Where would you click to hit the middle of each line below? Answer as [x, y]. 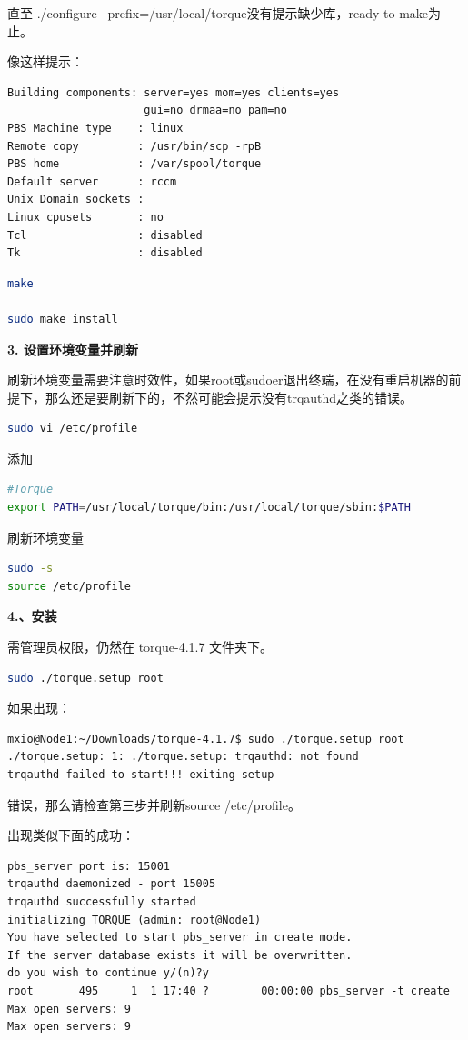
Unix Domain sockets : [76, 200]
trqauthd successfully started [102, 901]
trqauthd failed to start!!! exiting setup [141, 775]
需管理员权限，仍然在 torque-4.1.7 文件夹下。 [140, 647]
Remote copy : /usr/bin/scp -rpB [134, 146]
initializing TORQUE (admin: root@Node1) [134, 920]
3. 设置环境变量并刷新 [73, 349]
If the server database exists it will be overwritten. [180, 955]
